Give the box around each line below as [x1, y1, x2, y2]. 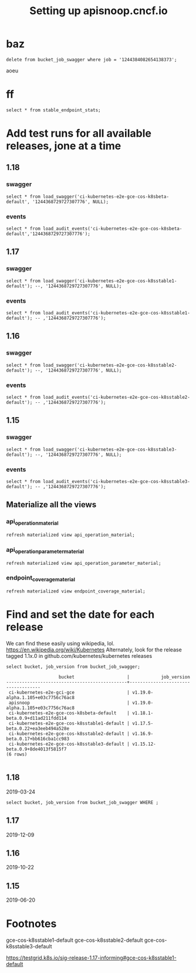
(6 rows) [6, 752, 28, 757]
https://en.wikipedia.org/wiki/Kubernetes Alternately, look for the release [6, 646, 182, 653]
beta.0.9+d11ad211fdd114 [6, 716, 67, 722]
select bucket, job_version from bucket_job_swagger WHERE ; [6, 799, 159, 805]
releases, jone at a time [6, 140, 121, 153]
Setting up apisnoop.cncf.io [29, 4, 168, 18]
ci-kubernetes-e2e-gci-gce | [8, 690, 130, 696]
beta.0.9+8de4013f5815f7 [6, 746, 67, 752]
